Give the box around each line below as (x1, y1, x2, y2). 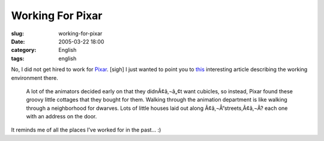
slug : (11, 30, 24, 37)
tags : (11, 54, 25, 62)
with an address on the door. (26, 113, 97, 120)
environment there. (11, 74, 58, 81)
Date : (11, 38, 25, 45)
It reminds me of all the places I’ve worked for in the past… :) (11, 126, 161, 134)
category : (11, 47, 37, 54)
